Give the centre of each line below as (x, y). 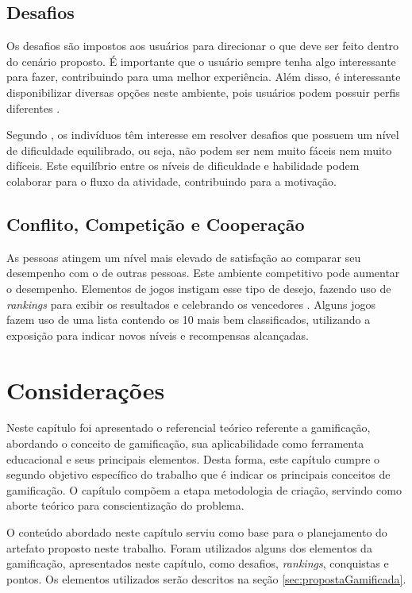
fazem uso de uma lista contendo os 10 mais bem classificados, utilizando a (189, 320)
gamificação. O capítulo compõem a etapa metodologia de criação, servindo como (204, 489)
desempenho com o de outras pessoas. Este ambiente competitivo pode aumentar (203, 273)
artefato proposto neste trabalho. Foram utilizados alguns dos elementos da (189, 547)
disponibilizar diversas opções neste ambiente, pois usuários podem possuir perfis (203, 92)
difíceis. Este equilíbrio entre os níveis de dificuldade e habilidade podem (183, 166)
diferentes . (33, 108)
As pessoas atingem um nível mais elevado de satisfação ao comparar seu (184, 257)
